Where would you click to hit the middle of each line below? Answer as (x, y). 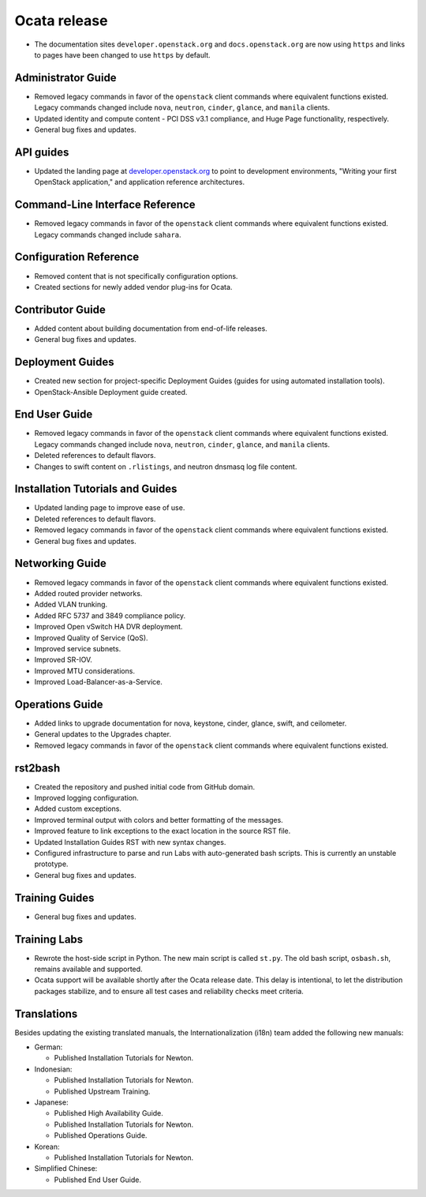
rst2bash (37, 768)
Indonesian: (53, 1069)
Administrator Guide (66, 78)
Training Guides (54, 897)
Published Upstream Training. (102, 1091)
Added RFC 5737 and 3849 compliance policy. (110, 615)
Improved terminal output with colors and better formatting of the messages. (159, 820)
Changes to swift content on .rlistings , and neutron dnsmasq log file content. (166, 467)
